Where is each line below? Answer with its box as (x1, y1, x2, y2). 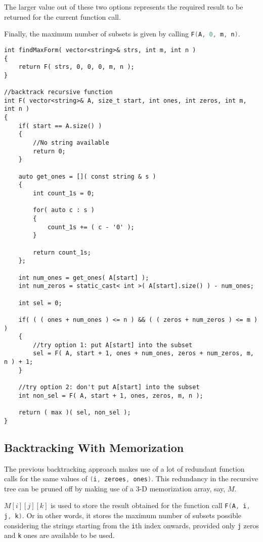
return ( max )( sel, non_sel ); (18, 409, 131, 416)
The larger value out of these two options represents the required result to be (4, 2, 243, 12)
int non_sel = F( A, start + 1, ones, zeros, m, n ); (18, 392, 203, 399)
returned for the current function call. (4, 11, 121, 22)
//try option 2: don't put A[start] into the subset (18, 384, 200, 391)
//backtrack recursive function (4, 89, 113, 96)
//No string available (33, 139, 109, 147)
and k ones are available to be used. (4, 530, 115, 540)
